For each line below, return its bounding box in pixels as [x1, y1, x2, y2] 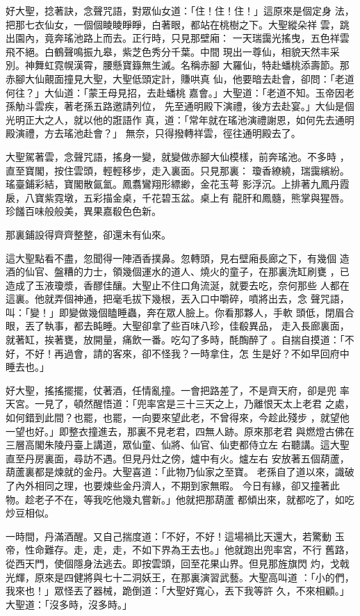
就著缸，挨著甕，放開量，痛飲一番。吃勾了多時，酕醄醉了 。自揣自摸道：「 [6, 332, 345, 347]
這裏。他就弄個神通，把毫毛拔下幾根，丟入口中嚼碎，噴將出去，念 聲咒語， [6, 291, 350, 306]
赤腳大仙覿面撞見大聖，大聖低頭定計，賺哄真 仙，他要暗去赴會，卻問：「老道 [6, 71, 354, 86]
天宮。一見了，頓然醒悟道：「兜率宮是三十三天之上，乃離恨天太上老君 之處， [6, 396, 354, 411]
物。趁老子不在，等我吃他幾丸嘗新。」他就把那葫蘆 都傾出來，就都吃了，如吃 [6, 492, 354, 506]
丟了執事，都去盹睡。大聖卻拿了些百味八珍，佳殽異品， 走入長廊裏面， [24, 318, 350, 333]
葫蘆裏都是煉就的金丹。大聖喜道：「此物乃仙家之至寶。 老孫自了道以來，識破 [6, 464, 354, 479]
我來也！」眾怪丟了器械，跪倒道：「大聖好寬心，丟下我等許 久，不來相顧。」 [6, 583, 350, 598]
